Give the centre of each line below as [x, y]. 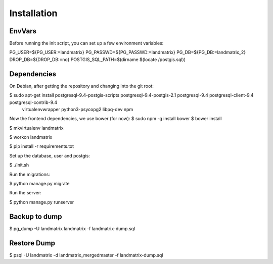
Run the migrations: [30, 174]
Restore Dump [32, 243]
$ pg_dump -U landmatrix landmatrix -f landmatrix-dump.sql [72, 228]
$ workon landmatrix [31, 137]
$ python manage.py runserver [42, 202]
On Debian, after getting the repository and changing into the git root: [81, 86]
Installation [33, 13]
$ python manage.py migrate [39, 184]
